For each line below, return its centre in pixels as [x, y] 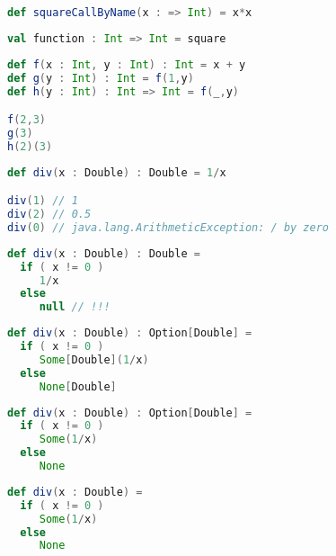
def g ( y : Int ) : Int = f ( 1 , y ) [101, 78]
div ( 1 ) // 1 [43, 201]
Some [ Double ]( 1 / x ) [94, 359]
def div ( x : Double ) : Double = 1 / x [117, 172]
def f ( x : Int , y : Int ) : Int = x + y [127, 64]
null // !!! [75, 307]
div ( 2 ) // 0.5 [49, 215]
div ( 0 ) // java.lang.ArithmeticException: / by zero [168, 227]
